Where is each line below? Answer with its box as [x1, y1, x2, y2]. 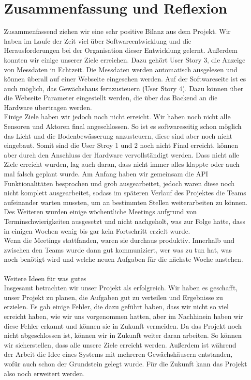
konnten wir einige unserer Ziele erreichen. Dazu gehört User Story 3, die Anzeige [4, 54, 246, 64]
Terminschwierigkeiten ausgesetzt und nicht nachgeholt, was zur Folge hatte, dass [4, 216, 245, 226]
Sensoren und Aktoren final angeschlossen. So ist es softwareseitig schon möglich [4, 121, 242, 131]
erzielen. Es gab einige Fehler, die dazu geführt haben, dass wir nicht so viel [4, 301, 229, 312]
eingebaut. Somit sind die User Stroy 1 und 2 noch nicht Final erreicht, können [4, 140, 238, 150]
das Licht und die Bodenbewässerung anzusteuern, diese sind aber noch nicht [4, 130, 233, 141]
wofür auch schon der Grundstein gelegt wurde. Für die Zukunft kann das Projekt [4, 358, 247, 368]
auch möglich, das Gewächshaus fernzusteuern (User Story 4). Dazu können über [4, 83, 244, 93]
